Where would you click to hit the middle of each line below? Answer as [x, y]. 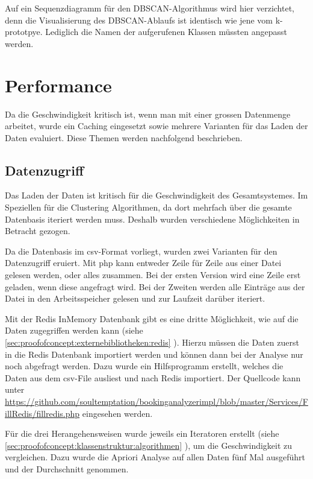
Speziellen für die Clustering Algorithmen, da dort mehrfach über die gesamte [148, 207]
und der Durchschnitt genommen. [67, 468]
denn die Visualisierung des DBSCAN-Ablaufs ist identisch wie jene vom [139, 20]
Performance [58, 85]
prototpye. [24, 32]
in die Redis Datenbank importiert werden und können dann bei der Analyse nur [154, 354]
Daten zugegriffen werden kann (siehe [74, 330]
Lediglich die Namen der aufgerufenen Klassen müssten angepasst [166, 32]
